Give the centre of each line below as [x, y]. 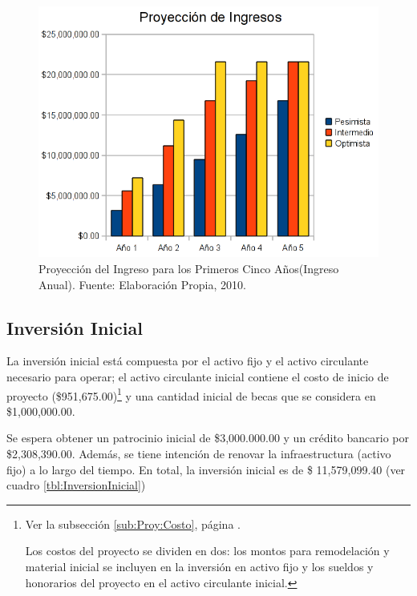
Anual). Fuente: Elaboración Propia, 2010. [142, 284]
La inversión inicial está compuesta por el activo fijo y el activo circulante [188, 361]
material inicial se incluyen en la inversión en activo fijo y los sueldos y [199, 566]
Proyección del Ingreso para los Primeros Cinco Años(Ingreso [189, 268]
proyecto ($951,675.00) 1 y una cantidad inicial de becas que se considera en [191, 394]
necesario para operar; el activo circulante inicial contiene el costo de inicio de [198, 376]
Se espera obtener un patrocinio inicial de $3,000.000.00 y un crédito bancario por [208, 438]
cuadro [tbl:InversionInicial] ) [76, 485]
